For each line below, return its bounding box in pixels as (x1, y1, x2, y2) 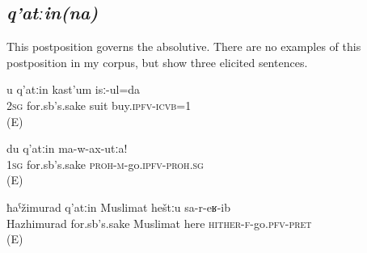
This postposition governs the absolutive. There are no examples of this (6, 38, 361, 55)
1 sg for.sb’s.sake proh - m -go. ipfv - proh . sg (6, 155, 204, 172)
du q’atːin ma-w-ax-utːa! (6, 140, 128, 157)
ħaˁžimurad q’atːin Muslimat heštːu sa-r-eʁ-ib (6, 198, 231, 215)
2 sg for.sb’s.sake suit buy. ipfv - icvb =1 (6, 96, 192, 113)
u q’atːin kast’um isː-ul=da (6, 81, 141, 98)
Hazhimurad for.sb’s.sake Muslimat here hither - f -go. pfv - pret (6, 214, 312, 231)
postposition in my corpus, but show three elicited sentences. (6, 53, 308, 70)
